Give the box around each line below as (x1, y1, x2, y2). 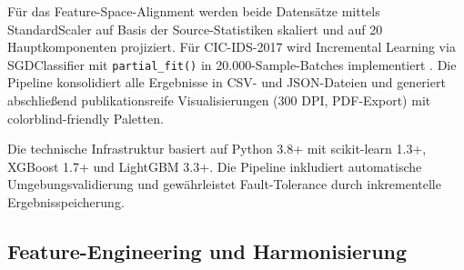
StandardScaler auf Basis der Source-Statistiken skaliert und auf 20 (7, 19, 383, 38)
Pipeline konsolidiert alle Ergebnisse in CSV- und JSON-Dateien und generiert (7, 73, 446, 92)
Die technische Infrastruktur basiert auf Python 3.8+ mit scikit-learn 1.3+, (7, 139, 427, 158)
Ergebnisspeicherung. (7, 193, 125, 211)
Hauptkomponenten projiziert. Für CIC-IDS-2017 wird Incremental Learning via (7, 37, 456, 56)
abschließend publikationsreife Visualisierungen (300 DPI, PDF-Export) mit (7, 91, 431, 110)
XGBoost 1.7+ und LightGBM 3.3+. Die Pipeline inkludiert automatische (7, 156, 422, 175)
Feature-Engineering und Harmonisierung (7, 236, 408, 265)
